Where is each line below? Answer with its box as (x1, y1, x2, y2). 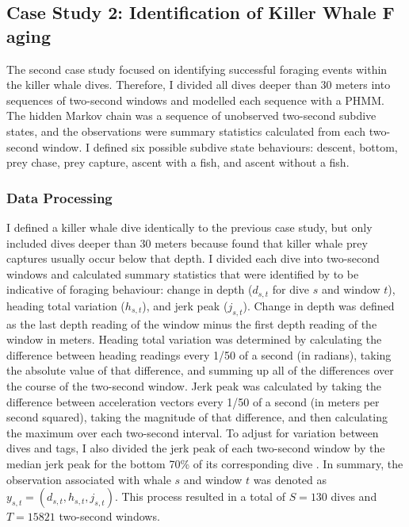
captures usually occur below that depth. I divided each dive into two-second (6, 250, 380, 267)
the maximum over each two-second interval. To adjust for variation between (6, 424, 379, 440)
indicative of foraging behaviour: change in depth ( (6, 281, 253, 298)
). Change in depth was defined (243, 297, 395, 314)
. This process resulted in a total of (114, 488, 285, 505)
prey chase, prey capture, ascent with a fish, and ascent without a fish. (6, 154, 350, 171)
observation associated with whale (6, 471, 171, 487)
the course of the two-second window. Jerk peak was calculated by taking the (6, 377, 381, 394)
